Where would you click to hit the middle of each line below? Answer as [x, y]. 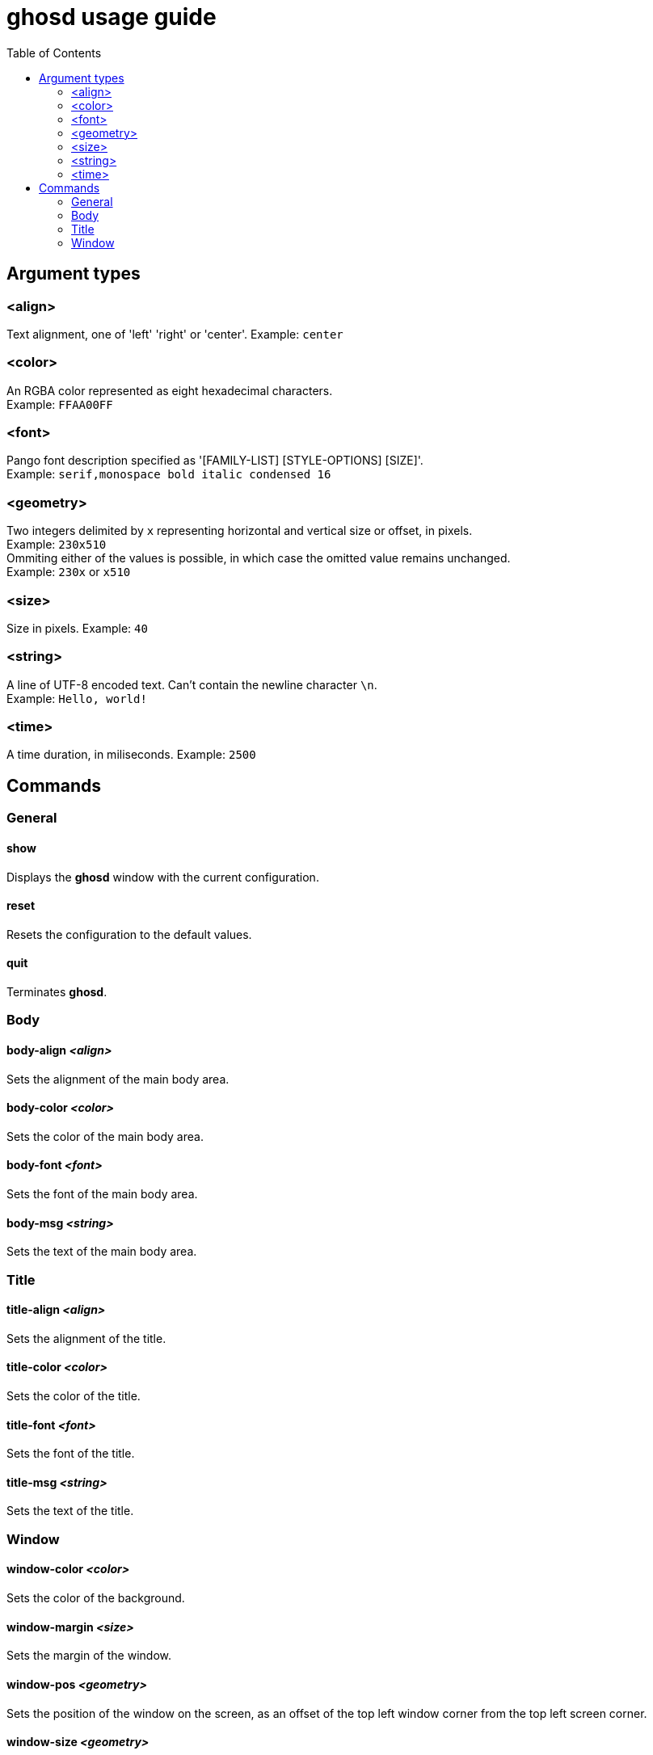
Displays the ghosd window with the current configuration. [163, 877]
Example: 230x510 [57, 545]
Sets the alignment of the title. [86, 1338]
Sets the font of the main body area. [102, 1194]
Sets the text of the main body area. [102, 1252]
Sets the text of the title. [70, 1511]
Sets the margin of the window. [89, 1656]
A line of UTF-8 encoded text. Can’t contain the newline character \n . [192, 684]
